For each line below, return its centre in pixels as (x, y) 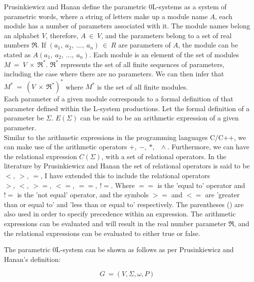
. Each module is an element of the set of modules (164, 54)
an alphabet (22, 35)
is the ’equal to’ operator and (201, 185)
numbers (17, 45)
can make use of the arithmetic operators (66, 147)
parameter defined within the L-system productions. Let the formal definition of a (127, 108)
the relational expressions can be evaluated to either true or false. (102, 233)
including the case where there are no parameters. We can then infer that (114, 74)
